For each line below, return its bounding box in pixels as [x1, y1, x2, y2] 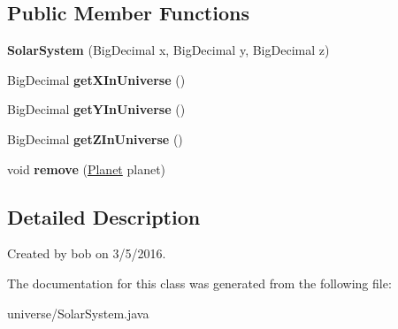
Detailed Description [7, 203, 201, 230]
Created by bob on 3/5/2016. [7, 244, 166, 263]
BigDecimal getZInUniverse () [7, 129, 183, 148]
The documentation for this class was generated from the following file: [7, 273, 392, 292]
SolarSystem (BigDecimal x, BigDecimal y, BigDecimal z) [7, 41, 330, 59]
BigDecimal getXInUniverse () [7, 70, 186, 88]
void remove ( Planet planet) [7, 159, 166, 178]
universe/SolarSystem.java [7, 303, 149, 322]
